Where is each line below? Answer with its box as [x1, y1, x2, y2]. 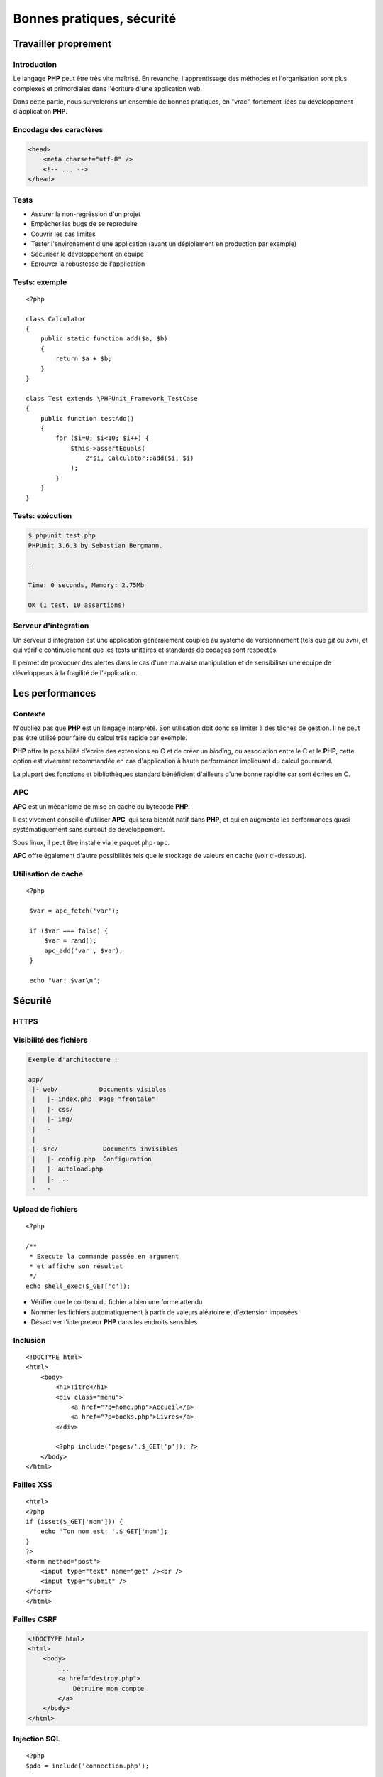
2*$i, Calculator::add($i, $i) [85, 454, 194, 462]
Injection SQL [13, 1734, 60, 1744]
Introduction [13, 59, 57, 69]
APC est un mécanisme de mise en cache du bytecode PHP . [13, 802, 191, 810]
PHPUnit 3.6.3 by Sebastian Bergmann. [28, 541, 163, 549]
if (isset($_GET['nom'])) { [26, 1518, 123, 1525]
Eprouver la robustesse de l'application [30, 259, 145, 268]
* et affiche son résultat [29, 1262, 123, 1270]
